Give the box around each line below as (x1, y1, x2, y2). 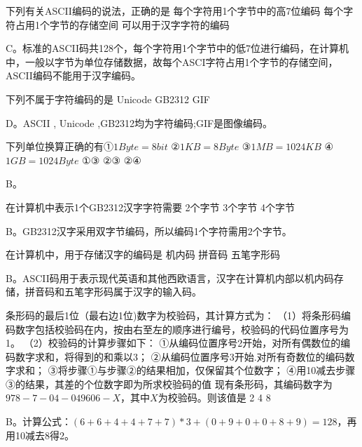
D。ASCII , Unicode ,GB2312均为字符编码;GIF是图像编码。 (6, 115, 273, 130)
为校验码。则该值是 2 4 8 (158, 390, 271, 405)
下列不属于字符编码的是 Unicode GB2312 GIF (6, 91, 210, 106)
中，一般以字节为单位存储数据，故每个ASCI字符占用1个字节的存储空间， (6, 54, 338, 69)
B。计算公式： (6, 414, 71, 429)
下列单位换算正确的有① (6, 139, 113, 154)
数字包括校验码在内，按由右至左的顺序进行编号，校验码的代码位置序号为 (15, 321, 349, 336)
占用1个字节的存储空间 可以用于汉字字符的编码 (15, 17, 230, 32)
